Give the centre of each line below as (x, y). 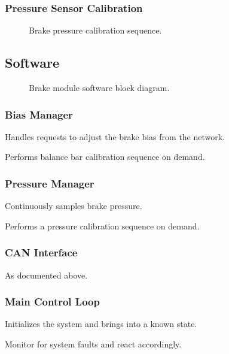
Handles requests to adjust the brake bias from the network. (115, 136)
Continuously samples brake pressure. (74, 206)
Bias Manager (39, 114)
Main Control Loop (52, 302)
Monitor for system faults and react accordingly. (93, 344)
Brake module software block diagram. (99, 88)
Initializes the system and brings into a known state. (101, 324)
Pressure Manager (50, 183)
